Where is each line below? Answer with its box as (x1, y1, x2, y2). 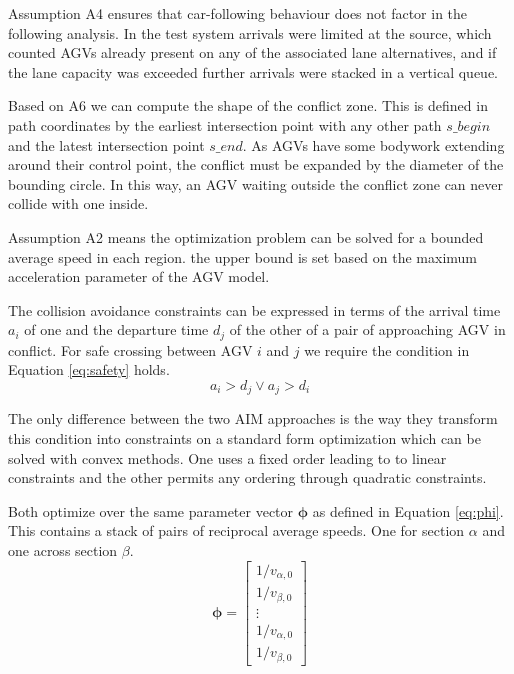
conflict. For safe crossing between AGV (8, 339, 253, 360)
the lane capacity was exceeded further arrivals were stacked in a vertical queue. (8, 61, 499, 82)
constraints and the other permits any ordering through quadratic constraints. (8, 467, 487, 488)
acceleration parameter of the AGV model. (8, 266, 270, 287)
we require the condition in (304, 339, 470, 360)
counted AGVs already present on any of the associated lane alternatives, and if (8, 42, 497, 63)
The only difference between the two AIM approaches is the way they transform (8, 408, 498, 429)
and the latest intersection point (8, 134, 205, 155)
